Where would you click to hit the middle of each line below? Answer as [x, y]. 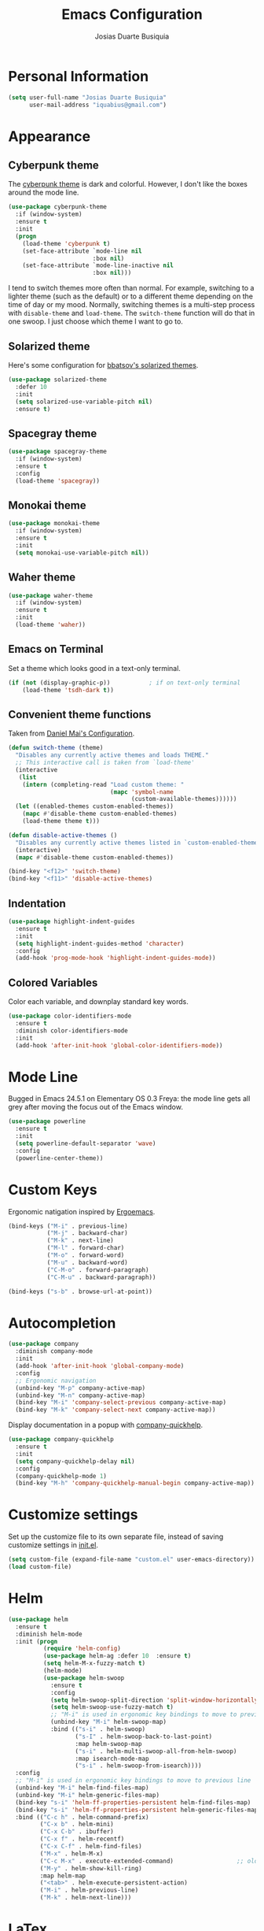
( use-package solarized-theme [58, 380]
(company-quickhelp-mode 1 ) [61, 1476]
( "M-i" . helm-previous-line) [89, 1890]
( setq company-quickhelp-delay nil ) [75, 1461]
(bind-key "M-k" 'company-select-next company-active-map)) [115, 1410]
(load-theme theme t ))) [61, 821]
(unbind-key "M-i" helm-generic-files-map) [87, 1795]
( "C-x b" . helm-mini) [77, 1825]
